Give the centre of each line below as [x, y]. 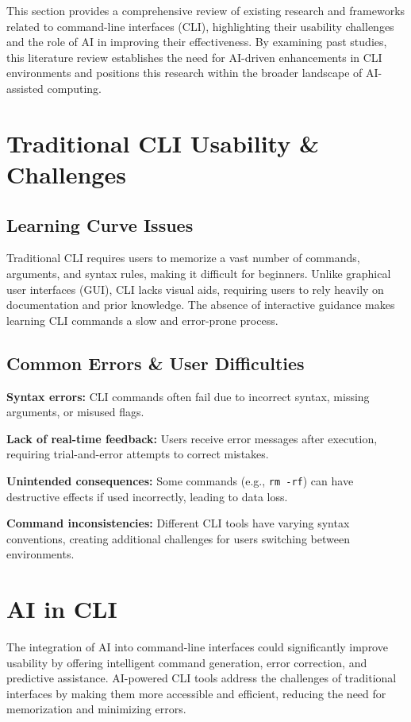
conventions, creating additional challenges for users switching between [178, 538]
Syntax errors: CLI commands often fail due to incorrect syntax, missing [188, 396]
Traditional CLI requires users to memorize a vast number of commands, [183, 258]
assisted [25, 88]
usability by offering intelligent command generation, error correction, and [187, 662]
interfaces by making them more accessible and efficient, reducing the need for [196, 693]
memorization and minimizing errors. [96, 709]
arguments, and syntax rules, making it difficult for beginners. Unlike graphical [199, 273]
